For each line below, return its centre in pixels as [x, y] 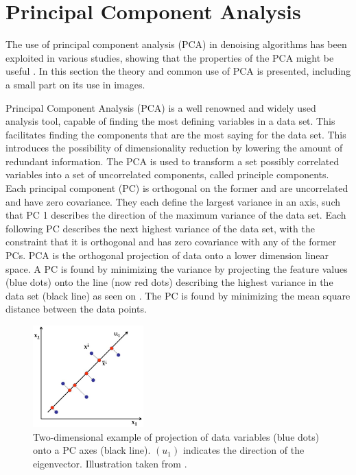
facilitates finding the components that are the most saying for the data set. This [176, 134]
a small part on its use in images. [75, 84]
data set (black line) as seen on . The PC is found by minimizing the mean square [178, 295]
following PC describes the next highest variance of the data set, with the [160, 228]
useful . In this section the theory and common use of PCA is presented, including [178, 71]
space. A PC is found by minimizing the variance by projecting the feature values [177, 268]
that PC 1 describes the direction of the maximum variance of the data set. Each [176, 215]
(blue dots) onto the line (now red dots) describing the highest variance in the [169, 282]
